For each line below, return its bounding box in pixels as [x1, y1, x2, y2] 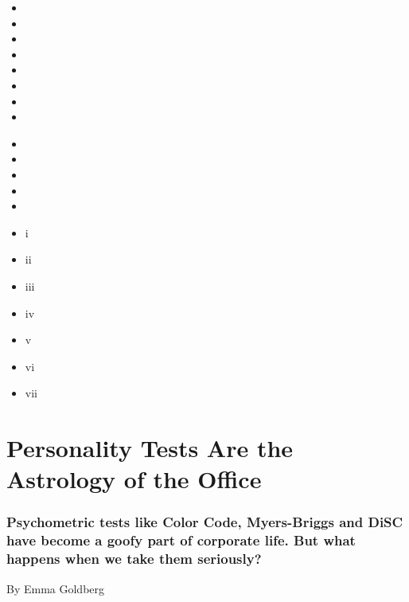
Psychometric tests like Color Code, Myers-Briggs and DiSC [6, 512, 403, 532]
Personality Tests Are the [6, 432, 294, 464]
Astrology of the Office [6, 463, 262, 495]
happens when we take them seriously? [6, 549, 262, 569]
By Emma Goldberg [6, 580, 105, 596]
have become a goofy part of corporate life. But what [6, 530, 356, 550]
